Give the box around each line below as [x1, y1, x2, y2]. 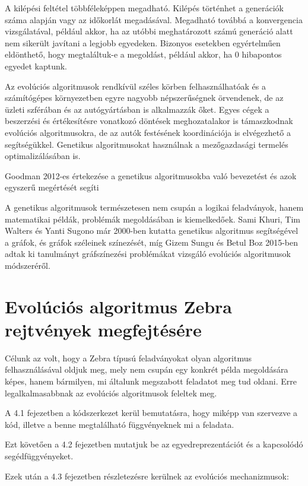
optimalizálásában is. [5, 150, 81, 162]
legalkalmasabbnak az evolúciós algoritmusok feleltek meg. [5, 386, 217, 399]
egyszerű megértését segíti [5, 181, 99, 193]
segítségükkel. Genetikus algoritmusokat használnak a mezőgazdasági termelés [5, 138, 288, 150]
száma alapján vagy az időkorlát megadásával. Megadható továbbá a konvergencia [5, 13, 303, 26]
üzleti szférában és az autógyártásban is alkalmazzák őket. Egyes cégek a [5, 103, 269, 115]
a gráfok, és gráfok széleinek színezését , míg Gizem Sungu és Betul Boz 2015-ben [5, 236, 298, 248]
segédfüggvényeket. [5, 449, 74, 462]
